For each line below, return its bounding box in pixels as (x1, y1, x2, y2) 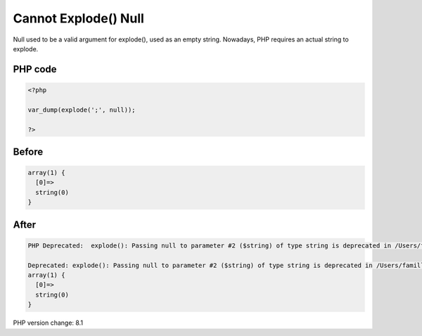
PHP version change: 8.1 (13, 318, 84, 327)
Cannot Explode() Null (13, 11, 144, 26)
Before (13, 146, 44, 157)
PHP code (13, 63, 57, 75)
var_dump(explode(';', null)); (27, 105, 136, 114)
